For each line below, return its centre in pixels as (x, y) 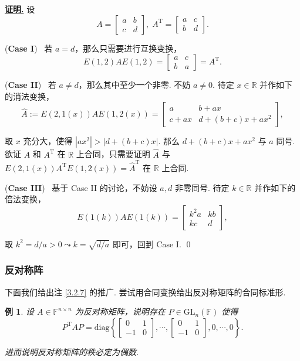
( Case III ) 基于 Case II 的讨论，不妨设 (81, 187)
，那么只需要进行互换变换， (128, 48)
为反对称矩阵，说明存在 (120, 311)
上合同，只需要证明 (113, 154)
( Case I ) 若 (29, 48)
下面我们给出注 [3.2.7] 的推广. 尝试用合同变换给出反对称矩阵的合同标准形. (145, 292)
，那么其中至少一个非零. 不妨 (134, 85)
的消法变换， (29, 96)
